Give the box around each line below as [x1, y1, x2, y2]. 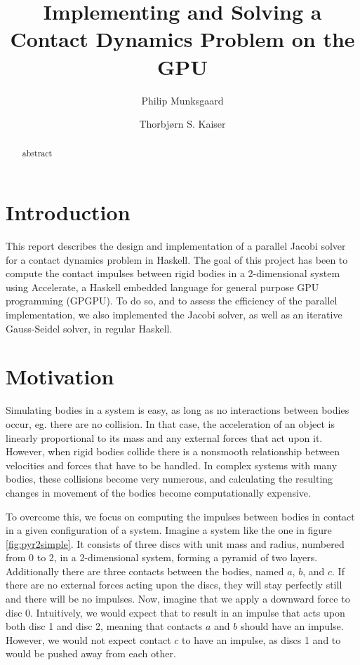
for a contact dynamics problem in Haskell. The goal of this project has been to [6, 252, 348, 267]
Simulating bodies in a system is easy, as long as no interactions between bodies [6, 403, 349, 417]
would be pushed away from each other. [6, 646, 176, 661]
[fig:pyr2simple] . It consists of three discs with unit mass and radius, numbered [6, 536, 345, 551]
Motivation [6, 362, 114, 391]
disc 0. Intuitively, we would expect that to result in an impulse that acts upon [6, 605, 345, 619]
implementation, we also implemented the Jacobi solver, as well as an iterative [6, 307, 342, 322]
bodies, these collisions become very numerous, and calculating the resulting [6, 471, 333, 486]
